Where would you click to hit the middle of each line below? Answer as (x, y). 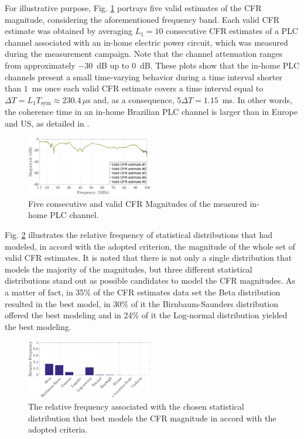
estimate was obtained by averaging (69, 31)
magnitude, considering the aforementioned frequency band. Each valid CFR (142, 19)
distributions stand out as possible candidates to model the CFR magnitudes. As (150, 280)
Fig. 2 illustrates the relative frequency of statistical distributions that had (139, 234)
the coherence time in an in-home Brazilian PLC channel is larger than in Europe (151, 112)
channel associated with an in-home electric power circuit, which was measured (146, 42)
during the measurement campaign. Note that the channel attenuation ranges (144, 54)
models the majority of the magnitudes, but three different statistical (129, 269)
